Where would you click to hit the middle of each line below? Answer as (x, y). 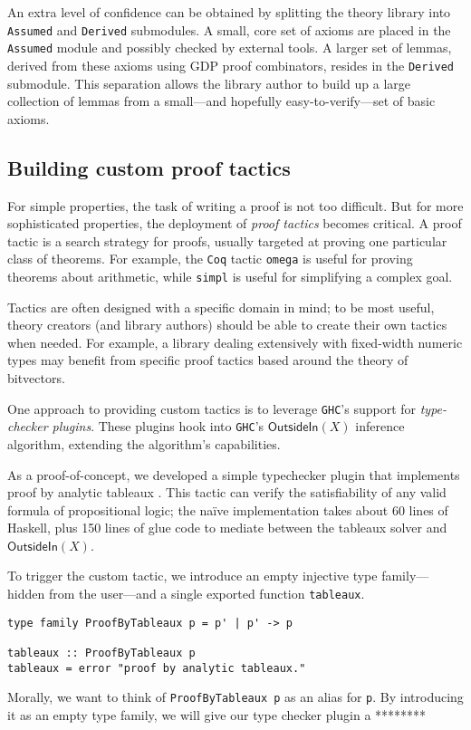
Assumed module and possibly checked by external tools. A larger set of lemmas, (230, 48)
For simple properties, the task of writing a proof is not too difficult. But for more (235, 205)
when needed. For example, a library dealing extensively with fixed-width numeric (235, 342)
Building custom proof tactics (149, 167)
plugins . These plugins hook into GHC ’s (158, 426)
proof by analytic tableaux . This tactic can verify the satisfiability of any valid (227, 492)
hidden (26, 594)
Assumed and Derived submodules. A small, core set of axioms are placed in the (229, 29)
